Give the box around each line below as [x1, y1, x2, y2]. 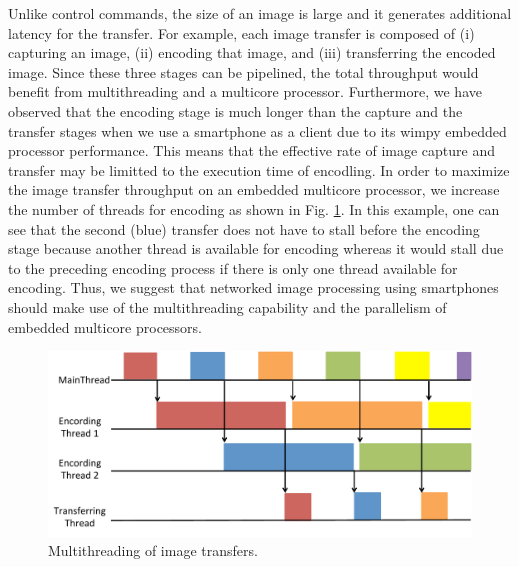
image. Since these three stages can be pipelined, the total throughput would [8, 61, 479, 82]
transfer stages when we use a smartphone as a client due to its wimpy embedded [8, 120, 507, 141]
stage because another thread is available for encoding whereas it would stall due [8, 238, 504, 259]
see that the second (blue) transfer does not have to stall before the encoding [8, 218, 480, 239]
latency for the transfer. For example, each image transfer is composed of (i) [8, 22, 475, 43]
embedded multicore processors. [8, 316, 202, 337]
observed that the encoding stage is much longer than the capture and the [8, 100, 463, 121]
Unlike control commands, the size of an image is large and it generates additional [8, 3, 512, 23]
